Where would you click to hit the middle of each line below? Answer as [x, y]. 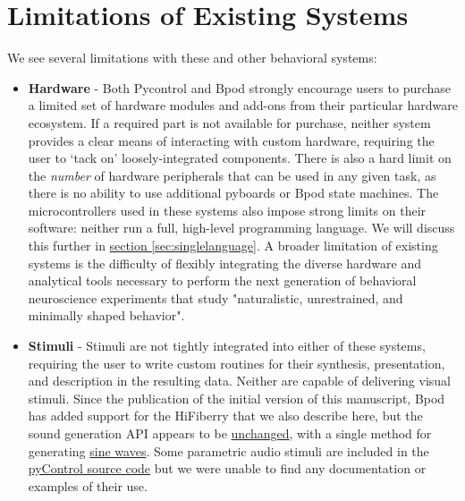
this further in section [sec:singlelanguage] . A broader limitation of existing [233, 246]
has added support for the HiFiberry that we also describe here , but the [225, 416]
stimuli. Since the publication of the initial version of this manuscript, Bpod [237, 398]
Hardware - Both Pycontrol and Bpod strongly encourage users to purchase [240, 87]
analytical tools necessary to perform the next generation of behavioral [222, 280]
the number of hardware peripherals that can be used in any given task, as [232, 175]
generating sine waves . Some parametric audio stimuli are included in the [228, 450]
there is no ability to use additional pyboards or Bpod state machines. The [233, 193]
